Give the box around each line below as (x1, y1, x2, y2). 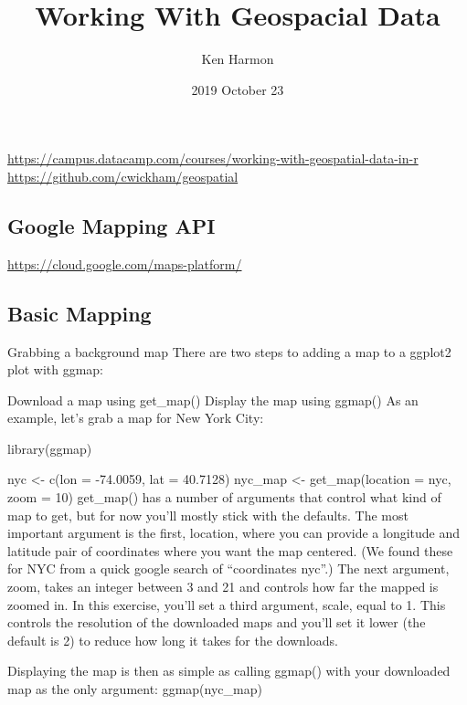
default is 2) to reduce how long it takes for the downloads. (7, 630, 338, 649)
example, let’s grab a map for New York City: (7, 408, 264, 427)
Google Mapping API (7, 211, 216, 239)
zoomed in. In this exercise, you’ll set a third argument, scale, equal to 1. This (7, 595, 446, 614)
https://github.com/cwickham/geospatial (7, 166, 239, 185)
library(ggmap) (7, 438, 92, 458)
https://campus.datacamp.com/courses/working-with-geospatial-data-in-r (7, 149, 419, 168)
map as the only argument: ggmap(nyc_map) (7, 679, 262, 698)
